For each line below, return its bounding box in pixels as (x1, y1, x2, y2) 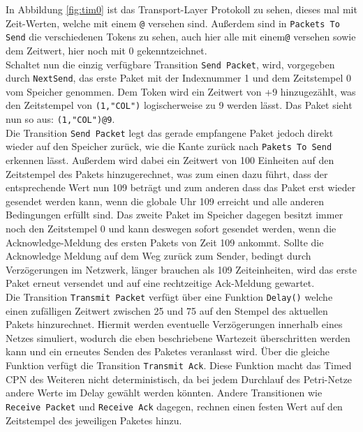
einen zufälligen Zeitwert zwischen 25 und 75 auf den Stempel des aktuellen (6, 303, 328, 318)
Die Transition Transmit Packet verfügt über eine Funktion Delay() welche (6, 289, 333, 304)
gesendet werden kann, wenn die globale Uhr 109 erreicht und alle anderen (6, 193, 325, 208)
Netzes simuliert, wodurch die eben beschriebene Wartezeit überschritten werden (6, 330, 350, 345)
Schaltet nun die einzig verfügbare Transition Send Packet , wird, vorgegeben (6, 57, 335, 71)
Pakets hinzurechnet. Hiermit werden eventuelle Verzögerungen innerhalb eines (6, 317, 343, 332)
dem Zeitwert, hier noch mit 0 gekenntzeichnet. (6, 43, 207, 57)
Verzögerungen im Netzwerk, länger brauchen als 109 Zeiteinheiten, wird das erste (6, 262, 357, 276)
